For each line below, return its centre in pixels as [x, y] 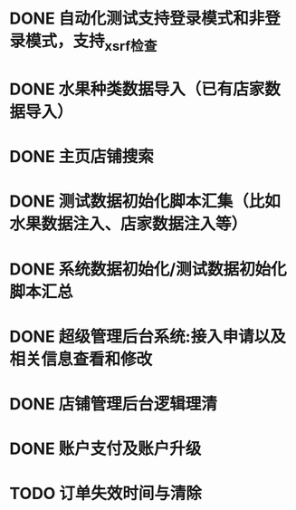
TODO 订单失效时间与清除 [105, 494]
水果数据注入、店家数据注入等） [129, 224]
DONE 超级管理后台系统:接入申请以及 [148, 337]
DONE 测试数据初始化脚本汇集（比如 [145, 202]
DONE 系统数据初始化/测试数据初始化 [148, 269]
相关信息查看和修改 [81, 359]
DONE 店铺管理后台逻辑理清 [113, 404]
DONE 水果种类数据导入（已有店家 [137, 89]
